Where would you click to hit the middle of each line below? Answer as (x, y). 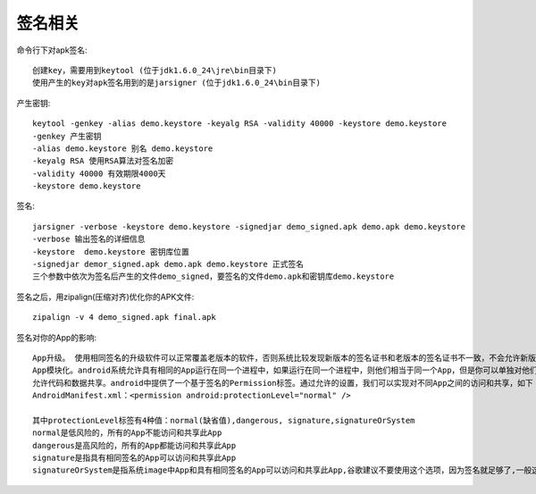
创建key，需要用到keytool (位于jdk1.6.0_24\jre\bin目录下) (155, 70)
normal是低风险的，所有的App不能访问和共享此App (127, 433)
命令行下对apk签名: (52, 50)
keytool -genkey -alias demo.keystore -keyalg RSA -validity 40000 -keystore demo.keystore (239, 124)
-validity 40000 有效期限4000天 (99, 173)
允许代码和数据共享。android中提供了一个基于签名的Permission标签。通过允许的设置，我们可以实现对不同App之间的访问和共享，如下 (283, 383)
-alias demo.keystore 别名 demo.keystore (123, 148)
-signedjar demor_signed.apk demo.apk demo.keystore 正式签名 (168, 264)
